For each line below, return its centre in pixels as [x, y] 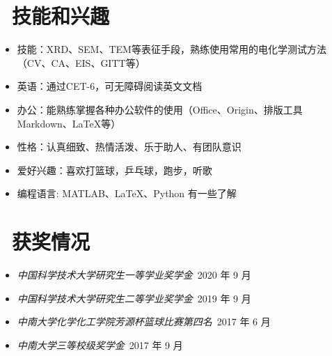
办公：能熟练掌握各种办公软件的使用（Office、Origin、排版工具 [160, 109]
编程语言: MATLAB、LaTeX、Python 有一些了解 [127, 193]
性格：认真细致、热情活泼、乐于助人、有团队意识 [129, 147]
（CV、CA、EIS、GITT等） [81, 62]
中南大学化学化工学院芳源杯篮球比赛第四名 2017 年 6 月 [144, 322]
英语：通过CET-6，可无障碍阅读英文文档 [110, 86]
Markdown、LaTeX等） [69, 123]
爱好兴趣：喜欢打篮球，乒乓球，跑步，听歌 [114, 170]
